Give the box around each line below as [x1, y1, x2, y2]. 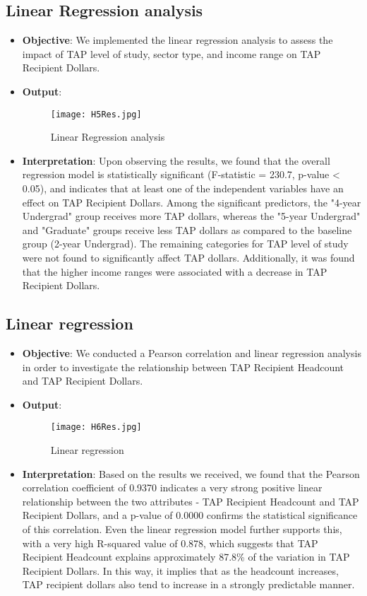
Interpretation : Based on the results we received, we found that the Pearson [22, 466, 360, 481]
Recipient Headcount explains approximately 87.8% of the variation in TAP [22, 549, 350, 564]
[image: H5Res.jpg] [50, 109, 142, 119]
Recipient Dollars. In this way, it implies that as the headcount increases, [22, 563, 339, 578]
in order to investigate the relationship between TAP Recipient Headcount [22, 359, 344, 374]
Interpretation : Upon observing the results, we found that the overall [22, 153, 330, 168]
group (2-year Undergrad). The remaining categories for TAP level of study [22, 236, 349, 251]
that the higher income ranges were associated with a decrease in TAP [22, 264, 327, 279]
